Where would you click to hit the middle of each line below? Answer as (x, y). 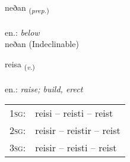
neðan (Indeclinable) (42, 44)
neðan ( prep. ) (27, 8)
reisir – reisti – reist (76, 148)
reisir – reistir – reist (78, 130)
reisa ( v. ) (20, 64)
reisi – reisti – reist (74, 113)
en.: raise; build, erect (44, 88)
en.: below (22, 32)
